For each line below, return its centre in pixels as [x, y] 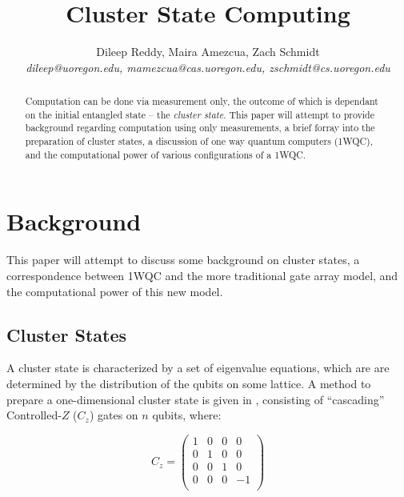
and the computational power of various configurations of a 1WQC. [166, 154]
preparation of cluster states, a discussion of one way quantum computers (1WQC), [199, 141]
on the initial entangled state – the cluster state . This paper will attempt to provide [200, 114]
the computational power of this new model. [115, 291]
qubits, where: [187, 415]
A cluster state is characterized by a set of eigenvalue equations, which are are [198, 368]
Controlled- [34, 415]
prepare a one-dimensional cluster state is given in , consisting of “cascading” [196, 399]
